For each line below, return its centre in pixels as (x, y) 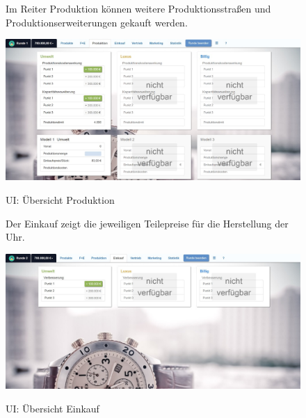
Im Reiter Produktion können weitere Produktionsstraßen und (138, 8)
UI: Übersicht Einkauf (53, 409)
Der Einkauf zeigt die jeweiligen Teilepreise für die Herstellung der (147, 223)
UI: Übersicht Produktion (60, 200)
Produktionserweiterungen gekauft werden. (97, 22)
